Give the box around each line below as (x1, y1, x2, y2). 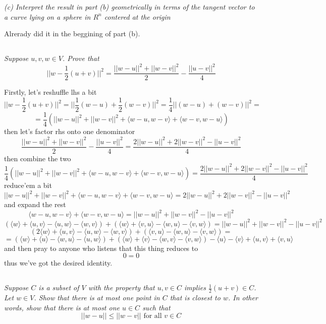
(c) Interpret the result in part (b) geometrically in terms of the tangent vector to (4, 2, 255, 12)
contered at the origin (104, 11, 171, 22)
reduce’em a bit (4, 180, 52, 190)
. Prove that (62, 53, 99, 63)
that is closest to (170, 292, 221, 303)
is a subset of (38, 282, 79, 293)
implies (184, 282, 206, 293)
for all (143, 312, 162, 320)
